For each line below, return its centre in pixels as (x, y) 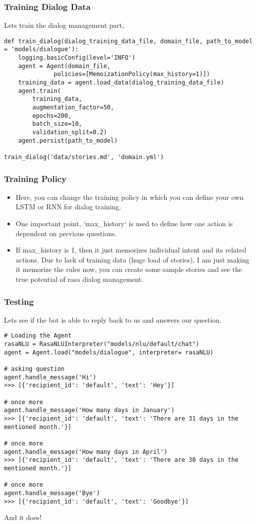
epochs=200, (52, 116)
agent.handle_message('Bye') (52, 493)
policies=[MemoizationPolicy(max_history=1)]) (132, 74)
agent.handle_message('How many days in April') (86, 452)
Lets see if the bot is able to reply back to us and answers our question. (113, 319)
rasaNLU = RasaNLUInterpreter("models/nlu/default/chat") (102, 344)
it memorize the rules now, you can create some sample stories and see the (129, 269)
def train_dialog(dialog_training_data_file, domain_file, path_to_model (128, 41)
